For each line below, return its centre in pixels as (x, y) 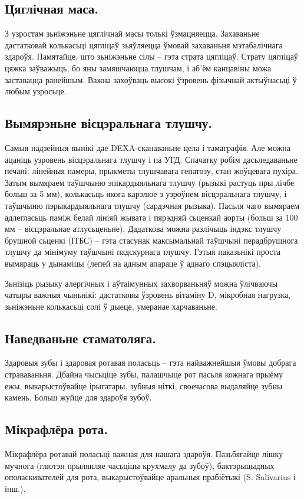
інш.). (15, 488)
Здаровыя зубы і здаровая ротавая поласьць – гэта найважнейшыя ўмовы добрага (151, 362)
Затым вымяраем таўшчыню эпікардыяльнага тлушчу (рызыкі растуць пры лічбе (150, 182)
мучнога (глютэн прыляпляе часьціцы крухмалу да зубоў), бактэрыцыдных (140, 465)
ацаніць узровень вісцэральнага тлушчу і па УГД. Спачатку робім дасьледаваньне (151, 159)
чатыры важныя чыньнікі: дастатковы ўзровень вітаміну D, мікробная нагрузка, (148, 295)
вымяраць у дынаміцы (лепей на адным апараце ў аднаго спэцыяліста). (133, 263)
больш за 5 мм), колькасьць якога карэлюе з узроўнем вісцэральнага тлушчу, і (146, 194)
